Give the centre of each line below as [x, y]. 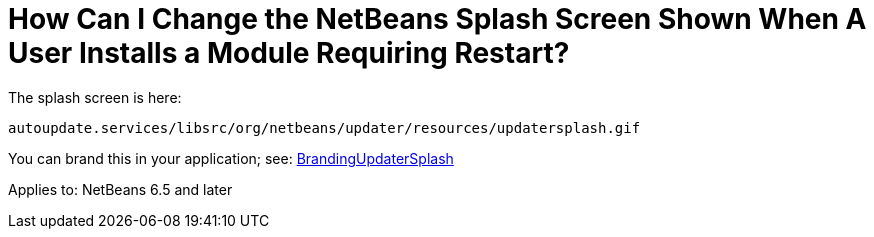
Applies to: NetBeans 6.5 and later [120, 189]
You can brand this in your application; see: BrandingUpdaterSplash [231, 158]
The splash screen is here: [95, 97]
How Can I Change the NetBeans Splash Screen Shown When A [437, 19]
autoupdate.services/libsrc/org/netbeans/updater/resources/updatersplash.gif [324, 127]
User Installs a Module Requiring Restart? [289, 53]
